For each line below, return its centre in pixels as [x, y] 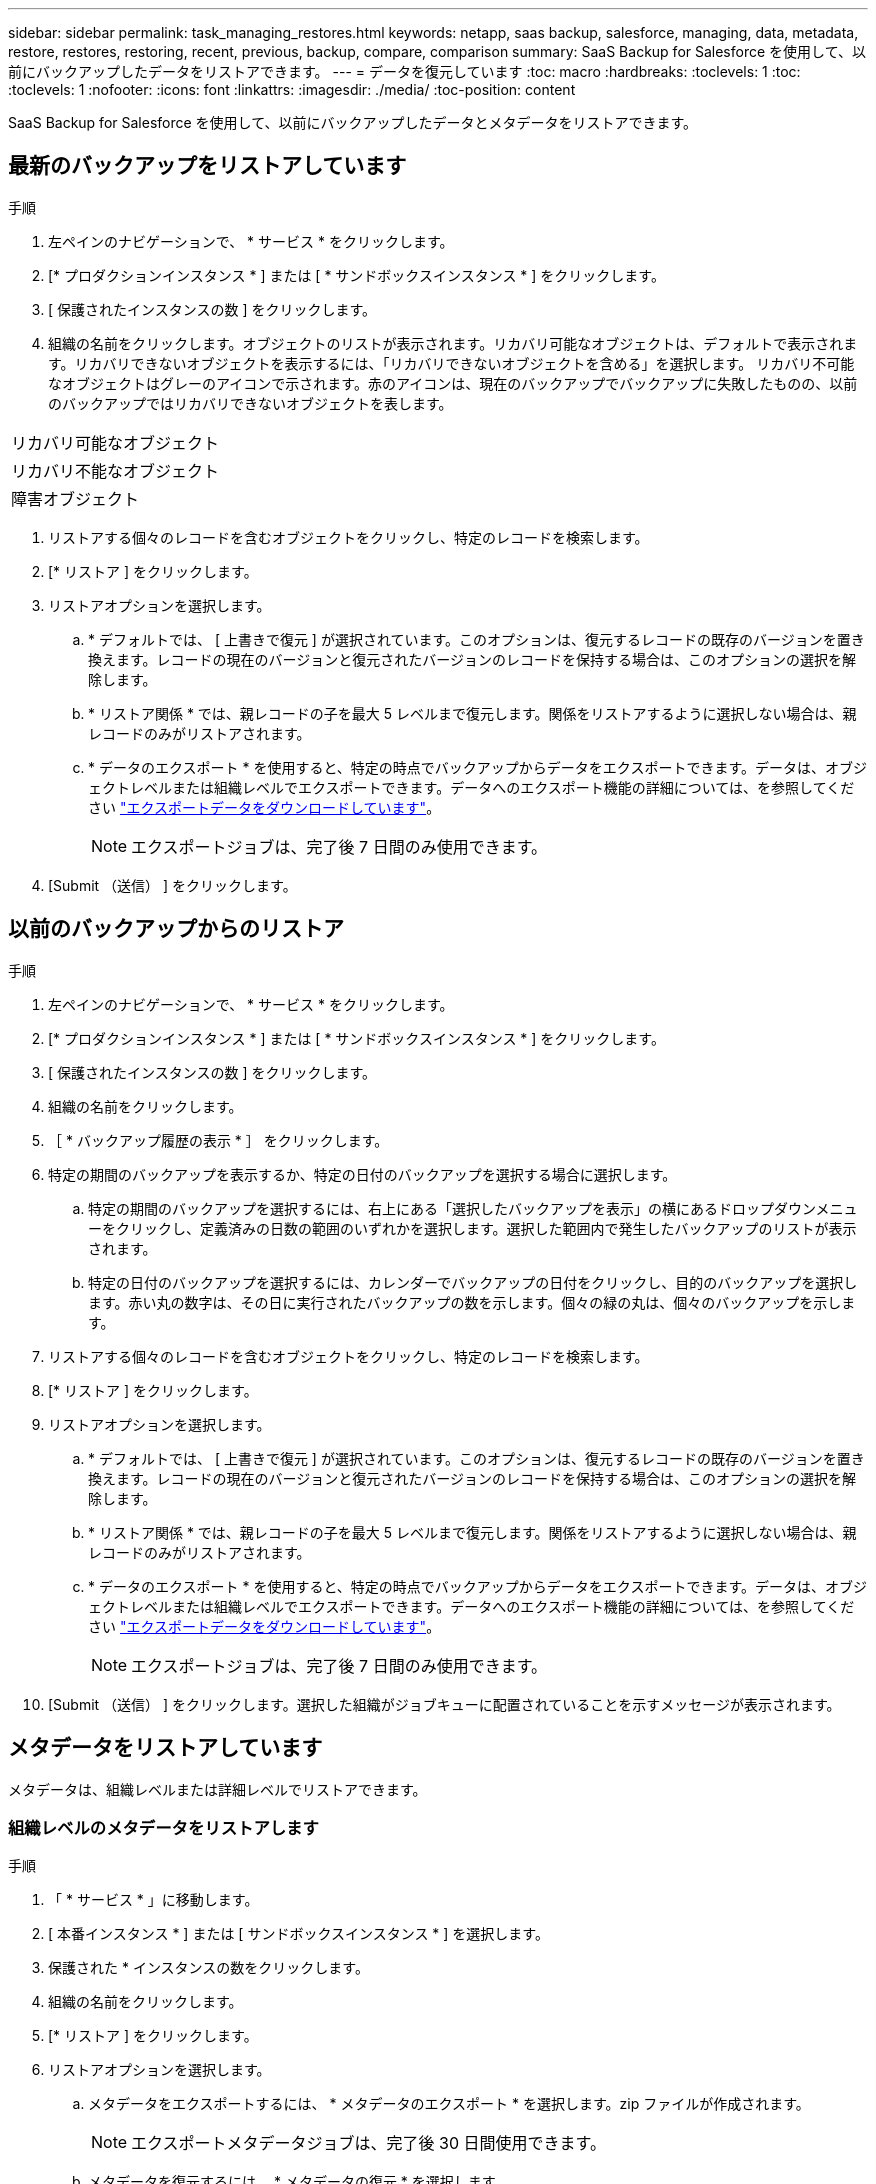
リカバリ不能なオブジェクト [115, 470]
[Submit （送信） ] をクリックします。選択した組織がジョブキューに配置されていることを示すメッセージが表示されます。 [444, 1704]
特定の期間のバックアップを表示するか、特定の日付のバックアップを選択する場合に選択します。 [362, 1174]
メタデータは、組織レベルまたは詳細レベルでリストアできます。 [217, 1789]
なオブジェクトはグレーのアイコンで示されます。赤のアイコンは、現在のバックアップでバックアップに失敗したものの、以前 [453, 383]
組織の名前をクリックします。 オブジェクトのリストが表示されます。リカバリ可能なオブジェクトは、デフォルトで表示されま [453, 343]
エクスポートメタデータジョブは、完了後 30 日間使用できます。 [368, 2143]
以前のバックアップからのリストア [176, 929]
